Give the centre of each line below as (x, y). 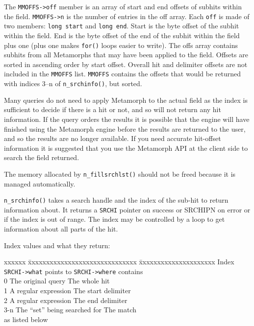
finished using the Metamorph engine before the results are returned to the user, (125, 128)
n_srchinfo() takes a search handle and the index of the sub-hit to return (116, 200)
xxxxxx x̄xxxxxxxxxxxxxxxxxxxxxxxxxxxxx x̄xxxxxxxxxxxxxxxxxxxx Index (119, 262)
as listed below (26, 319)
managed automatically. (40, 183)
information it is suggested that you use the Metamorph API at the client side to (126, 148)
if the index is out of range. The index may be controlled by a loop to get (114, 219)
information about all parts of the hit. (61, 229)
